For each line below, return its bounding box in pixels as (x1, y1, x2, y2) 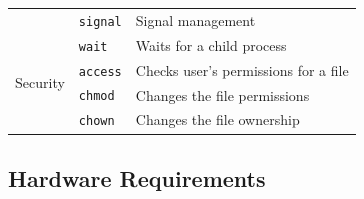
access (78, 64, 122, 79)
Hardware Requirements (8, 162, 266, 193)
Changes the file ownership (135, 109, 300, 130)
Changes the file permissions (135, 84, 310, 105)
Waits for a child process (135, 34, 287, 55)
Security (15, 72, 65, 93)
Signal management (135, 9, 256, 30)
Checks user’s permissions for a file (135, 59, 349, 80)
